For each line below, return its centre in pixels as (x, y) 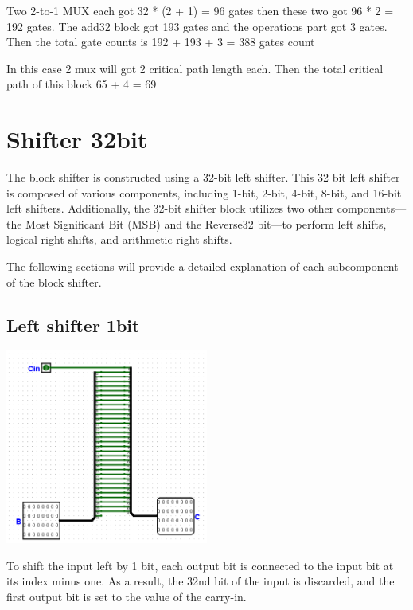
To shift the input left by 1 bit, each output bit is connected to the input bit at (200, 565)
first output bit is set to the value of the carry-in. (127, 597)
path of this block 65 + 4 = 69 (82, 84)
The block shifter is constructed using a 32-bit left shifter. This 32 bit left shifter (203, 177)
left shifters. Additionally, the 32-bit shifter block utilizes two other (170, 208)
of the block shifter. (54, 282)
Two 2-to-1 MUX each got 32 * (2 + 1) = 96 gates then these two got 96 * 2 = (200, 10)
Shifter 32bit (77, 139)
